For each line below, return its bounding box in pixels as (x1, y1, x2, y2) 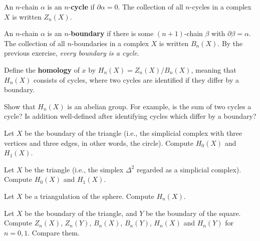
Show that (4, 101, 36, 111)
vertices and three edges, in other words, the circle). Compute (4, 137, 193, 148)
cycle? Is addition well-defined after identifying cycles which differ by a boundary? (4, 111, 256, 121)
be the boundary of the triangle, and (25, 207, 137, 218)
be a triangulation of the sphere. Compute (25, 190, 154, 201)
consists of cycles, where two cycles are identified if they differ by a (34, 74, 239, 85)
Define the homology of (4, 64, 80, 75)
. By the (217, 38, 243, 48)
